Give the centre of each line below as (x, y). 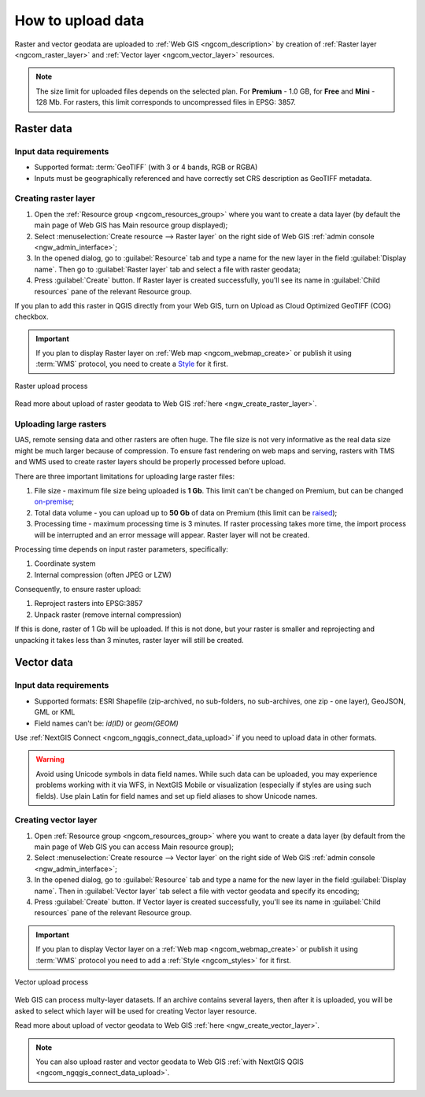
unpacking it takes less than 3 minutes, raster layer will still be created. (129, 640)
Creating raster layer (55, 198)
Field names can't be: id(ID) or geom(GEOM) (106, 723)
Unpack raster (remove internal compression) (108, 615)
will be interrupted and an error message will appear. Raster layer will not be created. (172, 534)
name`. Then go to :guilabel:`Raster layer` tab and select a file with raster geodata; (167, 269)
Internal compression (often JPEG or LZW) (103, 574)
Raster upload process (51, 386)
